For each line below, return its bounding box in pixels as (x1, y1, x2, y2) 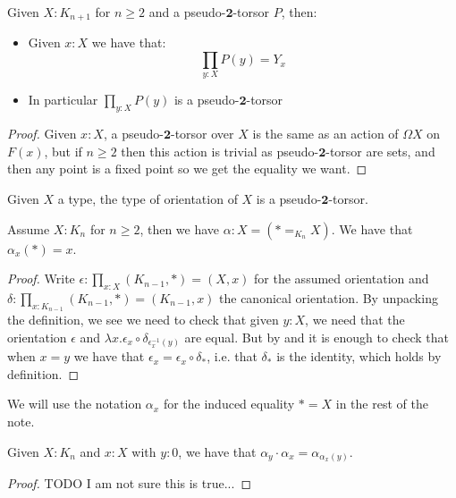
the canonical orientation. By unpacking (219, 288, 438, 307)
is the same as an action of (252, 124, 399, 143)
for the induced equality (163, 394, 295, 413)
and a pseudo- (148, 3, 226, 21)
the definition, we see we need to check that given (7, 310, 279, 329)
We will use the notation (7, 394, 142, 413)
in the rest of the (335, 394, 428, 413)
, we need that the (305, 310, 405, 329)
